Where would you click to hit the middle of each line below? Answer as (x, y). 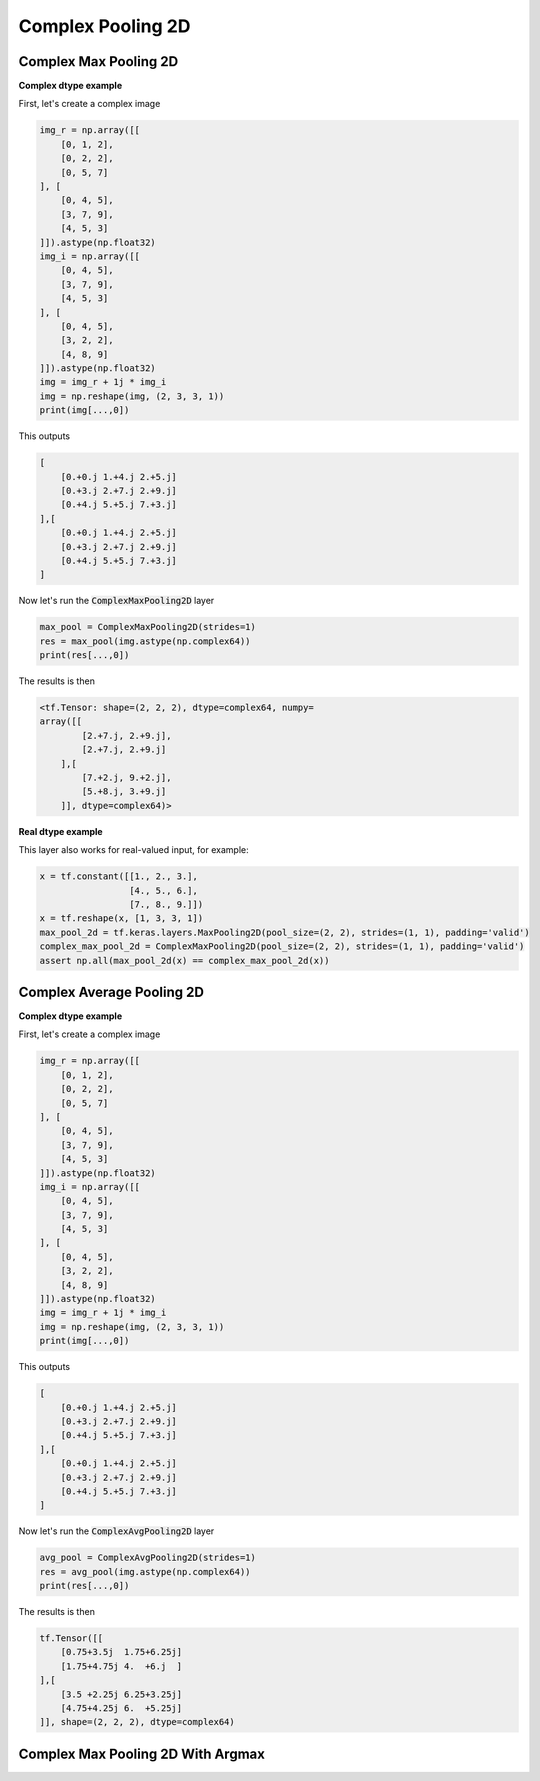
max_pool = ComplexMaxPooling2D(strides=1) (148, 627)
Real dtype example (61, 831)
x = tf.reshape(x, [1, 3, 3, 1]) (121, 918)
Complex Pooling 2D (104, 26)
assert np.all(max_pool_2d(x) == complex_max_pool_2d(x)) (184, 960)
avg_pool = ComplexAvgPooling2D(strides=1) (148, 1558)
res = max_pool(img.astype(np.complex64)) (145, 641)
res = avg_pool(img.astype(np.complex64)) (145, 1571)
